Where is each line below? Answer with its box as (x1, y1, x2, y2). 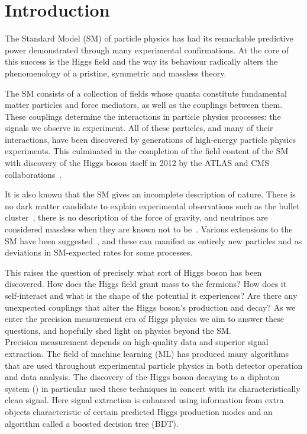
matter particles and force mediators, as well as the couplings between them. (5, 98, 283, 111)
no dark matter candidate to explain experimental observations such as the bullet (5, 199, 300, 212)
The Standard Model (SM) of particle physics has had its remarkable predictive (5, 32, 293, 44)
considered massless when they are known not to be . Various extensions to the (5, 223, 293, 235)
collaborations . (5, 168, 62, 180)
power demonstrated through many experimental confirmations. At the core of (5, 43, 289, 56)
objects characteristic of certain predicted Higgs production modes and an (5, 405, 273, 417)
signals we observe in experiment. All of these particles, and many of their (5, 122, 273, 134)
